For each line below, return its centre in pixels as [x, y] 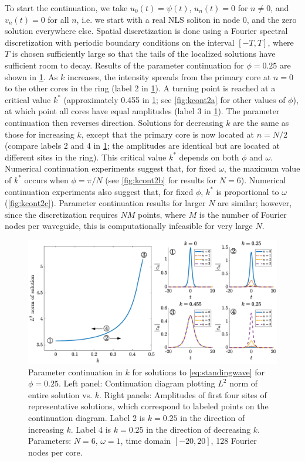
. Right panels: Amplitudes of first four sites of [183, 394]
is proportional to [248, 191]
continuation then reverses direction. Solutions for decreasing [114, 122]
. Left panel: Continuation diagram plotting [137, 383]
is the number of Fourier [243, 214]
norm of [244, 383]
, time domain [146, 441]
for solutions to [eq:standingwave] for [199, 372]
